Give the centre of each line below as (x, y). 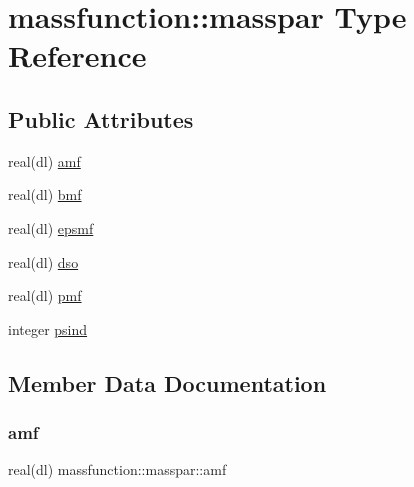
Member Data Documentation (167, 382)
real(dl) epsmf (51, 227)
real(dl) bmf (45, 194)
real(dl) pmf (45, 295)
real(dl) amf (44, 160)
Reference (77, 55)
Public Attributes (101, 118)
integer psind (48, 328)
